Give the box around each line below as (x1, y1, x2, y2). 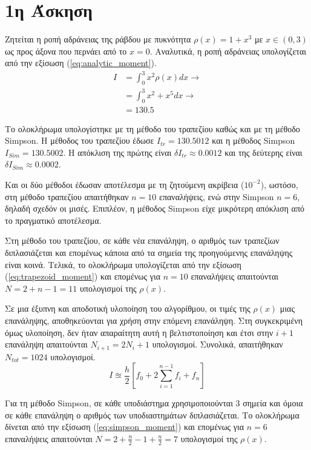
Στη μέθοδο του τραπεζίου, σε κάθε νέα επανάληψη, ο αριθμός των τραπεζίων (5, 234, 280, 247)
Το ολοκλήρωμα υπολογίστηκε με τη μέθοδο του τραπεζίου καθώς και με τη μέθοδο (5, 122, 300, 135)
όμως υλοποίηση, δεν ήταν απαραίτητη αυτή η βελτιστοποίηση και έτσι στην (5, 326, 273, 338)
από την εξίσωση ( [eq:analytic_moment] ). (5, 56, 157, 69)
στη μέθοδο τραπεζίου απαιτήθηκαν (5, 190, 129, 203)
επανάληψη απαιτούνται (5, 338, 88, 351)
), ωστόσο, (260, 178, 298, 190)
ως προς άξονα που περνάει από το (5, 44, 127, 57)
